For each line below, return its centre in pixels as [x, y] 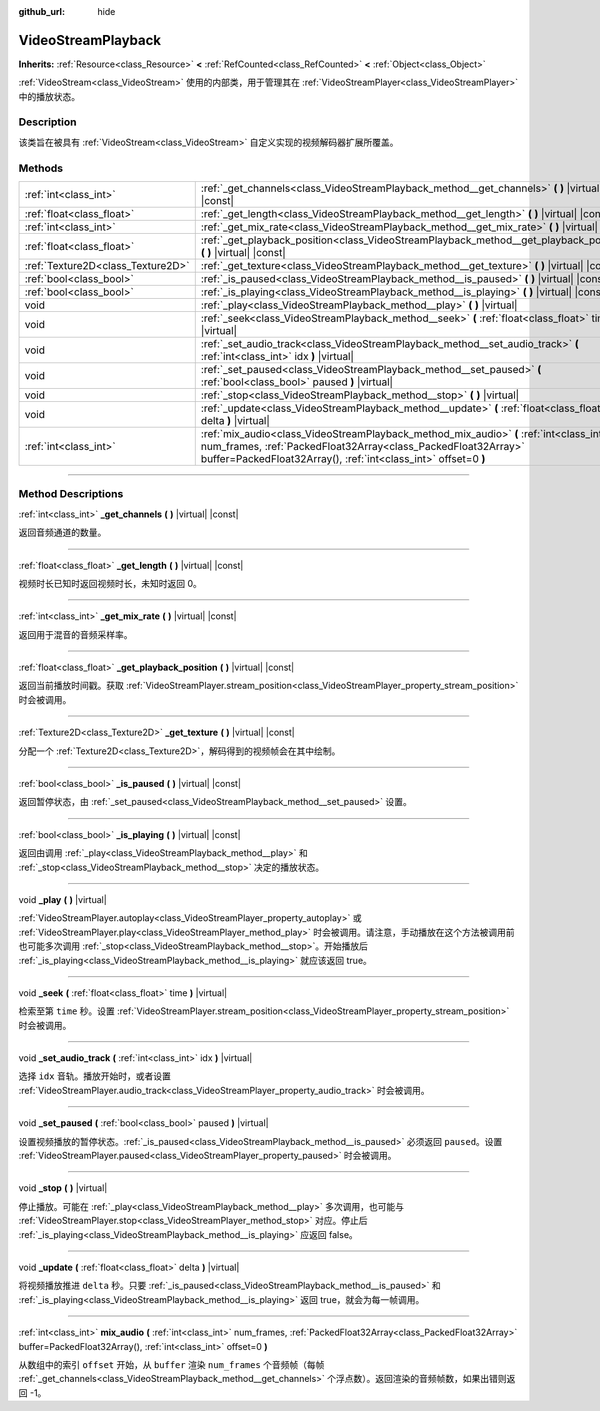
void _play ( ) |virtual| [62, 899]
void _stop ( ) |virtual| [63, 1188]
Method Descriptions [71, 494]
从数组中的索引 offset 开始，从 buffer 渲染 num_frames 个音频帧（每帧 [171, 1364]
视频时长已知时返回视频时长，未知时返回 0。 [110, 583]
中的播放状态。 [49, 96]
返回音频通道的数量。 [62, 532]
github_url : [41, 11]
